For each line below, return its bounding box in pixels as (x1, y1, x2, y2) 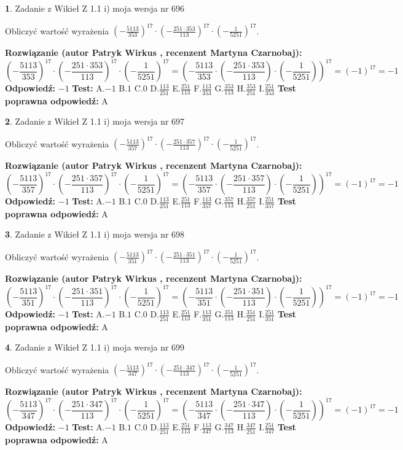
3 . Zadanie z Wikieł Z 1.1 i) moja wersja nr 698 (5, 228, 185, 241)
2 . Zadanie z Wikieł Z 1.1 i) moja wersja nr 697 (5, 115, 185, 128)
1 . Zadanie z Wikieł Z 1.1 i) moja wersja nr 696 (5, 2, 185, 14)
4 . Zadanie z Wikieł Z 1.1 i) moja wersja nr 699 (5, 341, 185, 354)
